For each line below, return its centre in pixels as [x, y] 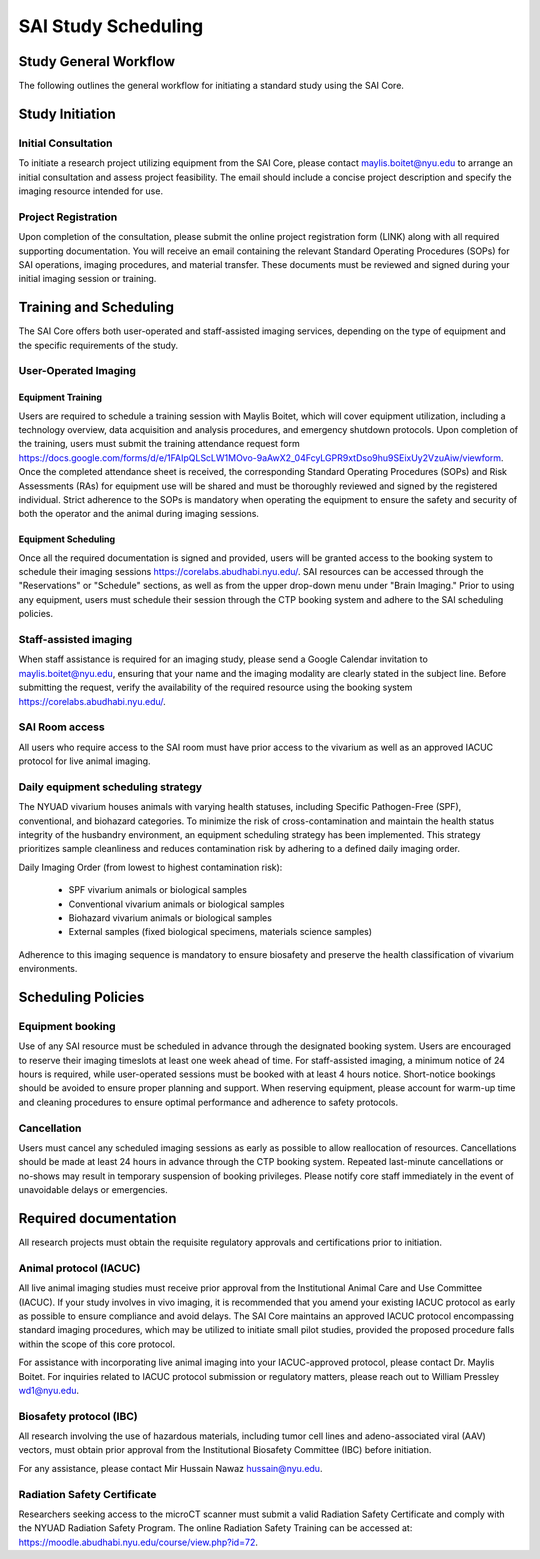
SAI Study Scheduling [111, 26]
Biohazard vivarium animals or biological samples [170, 917]
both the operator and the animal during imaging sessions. [139, 514]
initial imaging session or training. [87, 279]
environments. [48, 969]
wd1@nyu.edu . [49, 1390]
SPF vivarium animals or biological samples [157, 890]
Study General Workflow [96, 61]
